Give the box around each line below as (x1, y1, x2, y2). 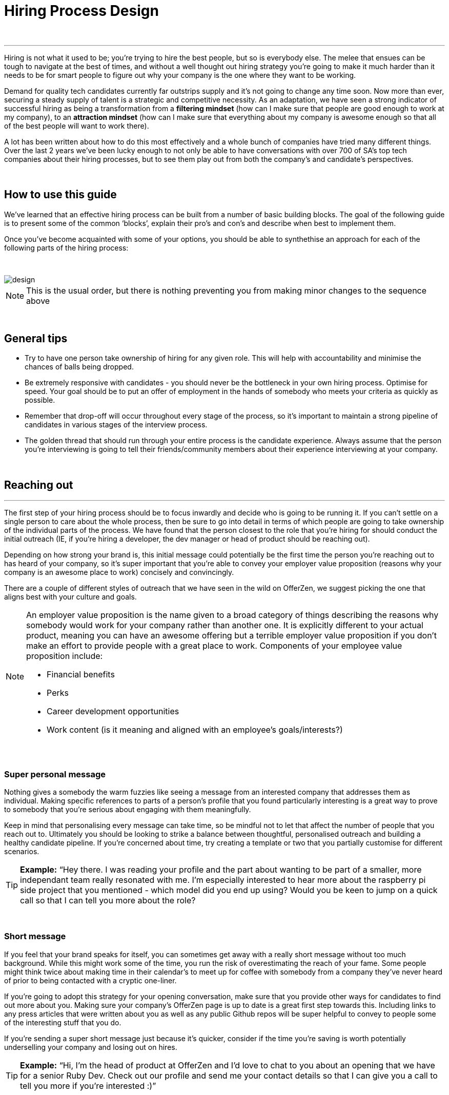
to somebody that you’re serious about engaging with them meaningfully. (4, 805, 251, 814)
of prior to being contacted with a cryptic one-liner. (4, 976, 177, 985)
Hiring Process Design (4, 2, 159, 19)
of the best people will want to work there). (4, 121, 149, 130)
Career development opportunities (47, 706, 179, 717)
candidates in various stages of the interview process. (25, 420, 208, 429)
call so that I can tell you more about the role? (20, 895, 196, 906)
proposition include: (26, 651, 103, 662)
